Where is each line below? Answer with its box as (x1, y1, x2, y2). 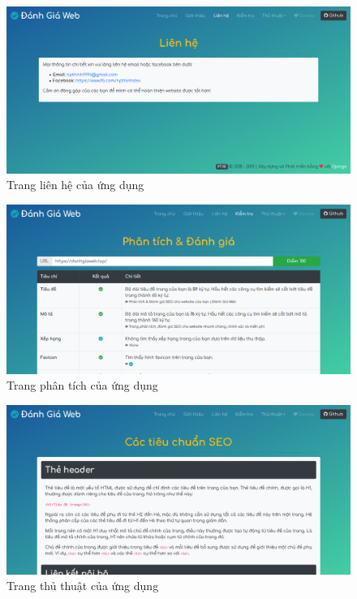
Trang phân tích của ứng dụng (6, 377, 158, 394)
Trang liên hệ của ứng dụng (6, 176, 144, 193)
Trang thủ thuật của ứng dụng (6, 577, 159, 594)
